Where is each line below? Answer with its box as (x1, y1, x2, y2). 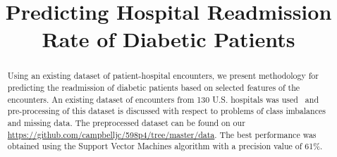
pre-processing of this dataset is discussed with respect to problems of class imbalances (7, 105, 326, 117)
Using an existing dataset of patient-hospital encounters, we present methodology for (7, 70, 319, 82)
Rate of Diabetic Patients (42, 25, 295, 54)
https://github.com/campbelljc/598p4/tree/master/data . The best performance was (7, 128, 317, 140)
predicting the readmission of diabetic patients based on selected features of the (7, 82, 300, 94)
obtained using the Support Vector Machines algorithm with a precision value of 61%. (7, 140, 323, 152)
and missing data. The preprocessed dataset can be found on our (7, 116, 245, 128)
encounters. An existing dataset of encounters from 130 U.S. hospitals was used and (7, 93, 319, 105)
